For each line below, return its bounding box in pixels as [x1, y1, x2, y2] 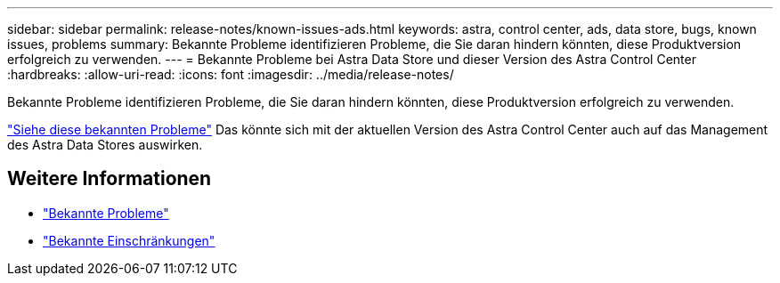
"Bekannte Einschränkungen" [43, 232, 215, 248]
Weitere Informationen [7, 167, 212, 190]
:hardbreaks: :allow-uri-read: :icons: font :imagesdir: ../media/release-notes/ [7, 67, 454, 82]
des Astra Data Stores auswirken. [7, 137, 203, 152]
